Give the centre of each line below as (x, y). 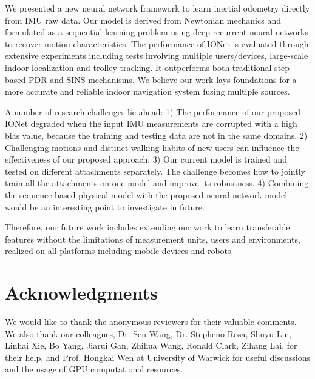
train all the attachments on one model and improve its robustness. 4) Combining (157, 183)
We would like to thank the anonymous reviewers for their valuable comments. (151, 321)
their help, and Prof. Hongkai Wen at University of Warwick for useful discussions (157, 357)
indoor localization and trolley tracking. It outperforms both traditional (138, 67)
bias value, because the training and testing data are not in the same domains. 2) (156, 135)
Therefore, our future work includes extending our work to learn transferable (147, 227)
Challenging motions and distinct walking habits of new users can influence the (152, 147)
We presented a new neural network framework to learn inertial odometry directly (157, 8)
